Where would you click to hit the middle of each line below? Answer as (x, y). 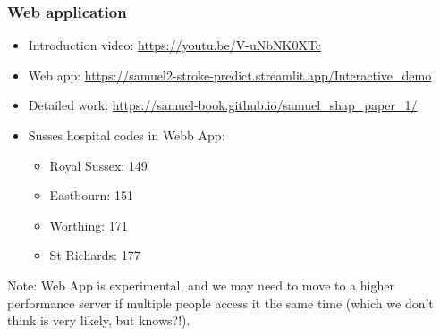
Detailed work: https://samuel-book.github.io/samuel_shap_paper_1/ (223, 105)
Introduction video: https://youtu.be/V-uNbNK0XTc (175, 45)
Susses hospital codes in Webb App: (127, 135)
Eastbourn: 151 (91, 195)
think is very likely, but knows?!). (99, 320)
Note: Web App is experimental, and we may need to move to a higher (201, 285)
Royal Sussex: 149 (98, 165)
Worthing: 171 (89, 225)
